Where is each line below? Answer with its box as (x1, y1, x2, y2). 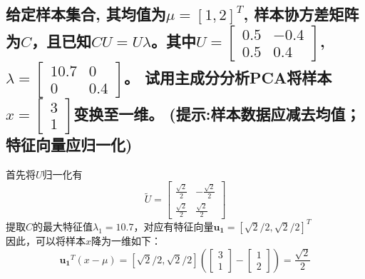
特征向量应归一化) (6, 133, 133, 155)
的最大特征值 (33, 218, 93, 233)
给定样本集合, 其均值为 (6, 3, 166, 25)
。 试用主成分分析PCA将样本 (124, 66, 332, 88)
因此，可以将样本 (6, 233, 86, 248)
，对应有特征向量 (133, 218, 214, 233)
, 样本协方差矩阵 (243, 3, 359, 25)
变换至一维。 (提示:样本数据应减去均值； (73, 102, 361, 124)
